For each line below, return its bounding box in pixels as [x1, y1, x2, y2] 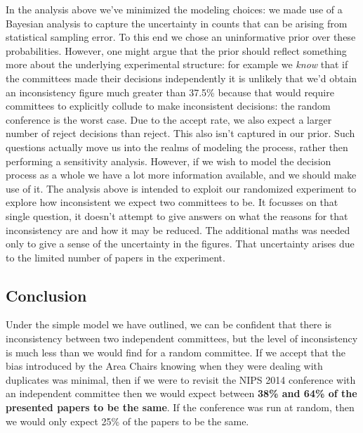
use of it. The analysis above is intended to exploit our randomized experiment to [6, 181, 357, 195]
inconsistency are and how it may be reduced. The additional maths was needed [6, 222, 350, 237]
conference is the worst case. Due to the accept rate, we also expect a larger [6, 112, 332, 127]
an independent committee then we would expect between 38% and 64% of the [6, 386, 357, 401]
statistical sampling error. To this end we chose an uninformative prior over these [6, 30, 356, 44]
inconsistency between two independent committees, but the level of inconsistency [6, 331, 358, 346]
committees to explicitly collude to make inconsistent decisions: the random [6, 98, 331, 113]
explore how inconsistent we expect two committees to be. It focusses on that [6, 195, 338, 209]
